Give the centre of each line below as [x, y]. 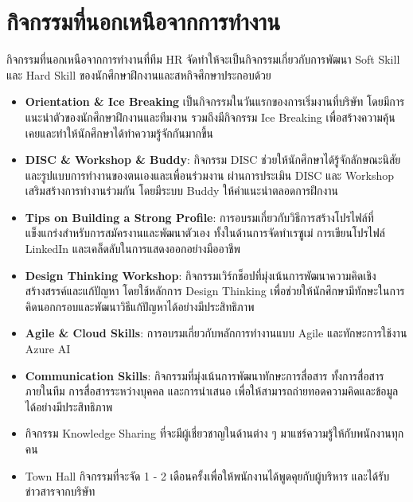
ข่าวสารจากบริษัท [60, 491]
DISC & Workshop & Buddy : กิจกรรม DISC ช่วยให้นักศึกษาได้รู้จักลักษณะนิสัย [213, 160]
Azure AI [48, 349]
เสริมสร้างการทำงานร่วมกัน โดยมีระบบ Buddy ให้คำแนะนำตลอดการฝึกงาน [182, 191]
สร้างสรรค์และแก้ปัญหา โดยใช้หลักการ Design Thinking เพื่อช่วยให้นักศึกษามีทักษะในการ [215, 291]
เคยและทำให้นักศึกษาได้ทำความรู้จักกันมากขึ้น [119, 132]
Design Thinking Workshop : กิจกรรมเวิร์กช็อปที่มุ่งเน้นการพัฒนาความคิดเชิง [201, 275]
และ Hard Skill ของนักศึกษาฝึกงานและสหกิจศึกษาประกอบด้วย [139, 74]
